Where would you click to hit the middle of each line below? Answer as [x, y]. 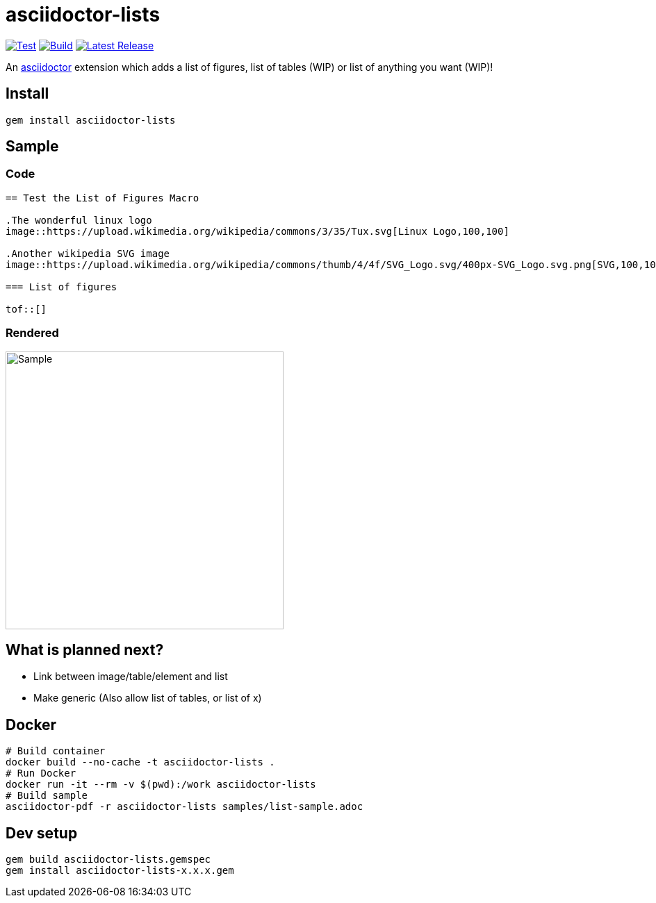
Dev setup [42, 833]
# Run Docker [41, 773]
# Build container [56, 751]
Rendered [32, 333]
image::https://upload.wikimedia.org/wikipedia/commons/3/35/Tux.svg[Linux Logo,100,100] [257, 231]
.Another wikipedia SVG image [88, 253]
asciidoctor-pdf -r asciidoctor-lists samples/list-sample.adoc [184, 807]
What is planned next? [85, 649]
